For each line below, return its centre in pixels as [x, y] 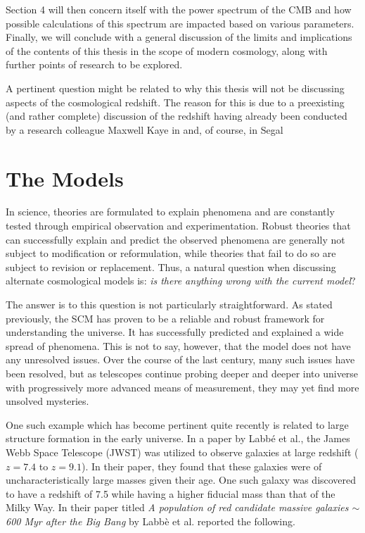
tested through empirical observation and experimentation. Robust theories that [178, 226]
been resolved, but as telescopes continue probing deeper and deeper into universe [182, 373]
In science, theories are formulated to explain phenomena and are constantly [170, 212]
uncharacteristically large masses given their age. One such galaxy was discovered [181, 480]
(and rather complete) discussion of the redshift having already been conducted [177, 116]
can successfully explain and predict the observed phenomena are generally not [175, 239]
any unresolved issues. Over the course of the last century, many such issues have [180, 359]
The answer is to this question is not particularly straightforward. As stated [169, 305]
